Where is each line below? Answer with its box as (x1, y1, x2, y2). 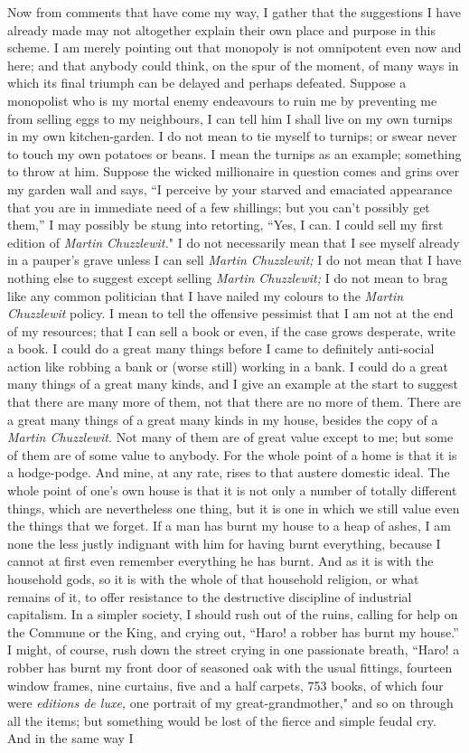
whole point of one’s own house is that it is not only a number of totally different (7, 481, 457, 500)
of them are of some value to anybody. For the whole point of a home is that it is (7, 445, 457, 464)
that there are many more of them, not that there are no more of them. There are (7, 392, 461, 411)
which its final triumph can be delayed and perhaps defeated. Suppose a (7, 73, 407, 92)
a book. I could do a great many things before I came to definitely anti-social (7, 339, 435, 358)
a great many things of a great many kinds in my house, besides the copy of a (7, 409, 438, 428)
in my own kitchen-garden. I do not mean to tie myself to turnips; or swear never (7, 127, 457, 146)
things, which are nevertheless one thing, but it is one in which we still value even (7, 498, 460, 517)
